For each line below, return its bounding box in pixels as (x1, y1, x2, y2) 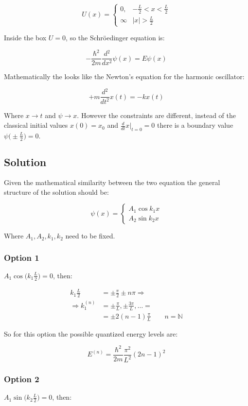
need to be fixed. (65, 231, 115, 241)
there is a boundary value (157, 120, 233, 130)
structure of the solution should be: (4, 186, 109, 197)
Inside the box (4, 33, 47, 43)
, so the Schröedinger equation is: (66, 33, 165, 43)
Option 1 (4, 251, 39, 263)
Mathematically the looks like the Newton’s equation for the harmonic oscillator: (4, 71, 245, 82)
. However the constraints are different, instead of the (77, 110, 236, 120)
